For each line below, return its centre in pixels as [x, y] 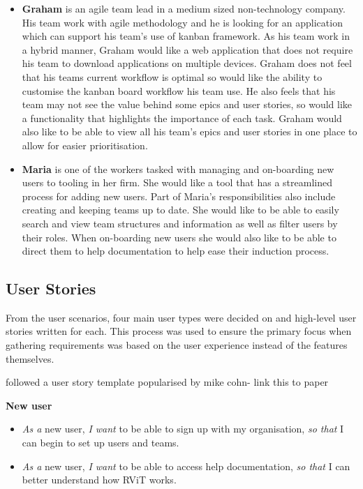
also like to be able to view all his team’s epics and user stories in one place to [190, 131]
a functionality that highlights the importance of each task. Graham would [182, 118]
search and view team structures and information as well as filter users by [180, 223]
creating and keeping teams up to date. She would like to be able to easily [180, 210]
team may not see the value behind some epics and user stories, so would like [187, 104]
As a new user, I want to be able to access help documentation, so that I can [186, 466]
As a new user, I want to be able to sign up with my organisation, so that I [183, 429]
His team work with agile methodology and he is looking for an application [182, 22]
